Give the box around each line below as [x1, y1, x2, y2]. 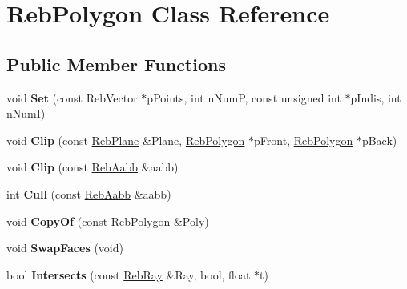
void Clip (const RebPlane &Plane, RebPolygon [6, 131, 245, 148]
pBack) [361, 131, 397, 148]
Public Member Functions [6, 51, 226, 76]
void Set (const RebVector [6, 89, 138, 106]
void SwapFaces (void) [6, 239, 123, 256]
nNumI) [6, 105, 46, 122]
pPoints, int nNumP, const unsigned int [147, 89, 341, 106]
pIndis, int [350, 89, 401, 106]
